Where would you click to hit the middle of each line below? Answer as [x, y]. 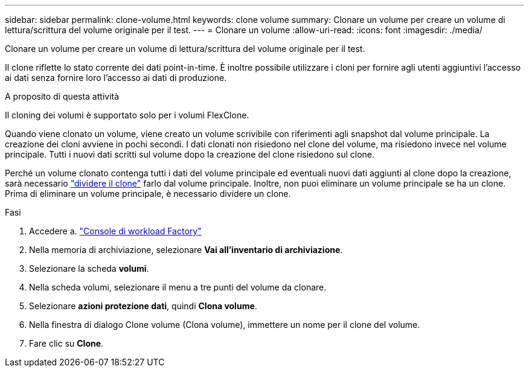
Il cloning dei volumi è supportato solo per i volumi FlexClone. [127, 115]
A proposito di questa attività [62, 96]
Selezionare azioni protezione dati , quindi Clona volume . [143, 306]
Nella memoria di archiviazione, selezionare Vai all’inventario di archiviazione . [186, 250]
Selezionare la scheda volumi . [89, 268]
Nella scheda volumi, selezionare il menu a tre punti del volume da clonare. [178, 287]
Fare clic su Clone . [66, 343]
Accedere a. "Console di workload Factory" [115, 231]
